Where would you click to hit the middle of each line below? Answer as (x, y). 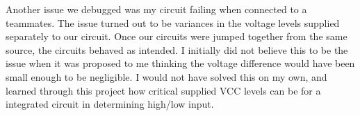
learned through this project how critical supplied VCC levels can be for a (163, 90)
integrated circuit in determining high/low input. (110, 104)
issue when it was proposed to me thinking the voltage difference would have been (180, 63)
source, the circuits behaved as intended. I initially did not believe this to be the (177, 49)
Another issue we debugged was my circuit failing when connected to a (156, 9)
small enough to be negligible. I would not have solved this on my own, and (166, 76)
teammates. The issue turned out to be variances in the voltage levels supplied (173, 22)
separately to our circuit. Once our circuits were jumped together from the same (177, 36)
